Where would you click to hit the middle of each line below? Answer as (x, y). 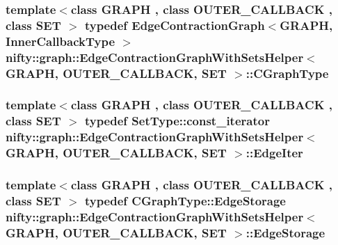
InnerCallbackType (61, 41)
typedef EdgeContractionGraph (175, 25)
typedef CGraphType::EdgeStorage (185, 200)
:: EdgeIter (274, 153)
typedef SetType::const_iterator (177, 121)
